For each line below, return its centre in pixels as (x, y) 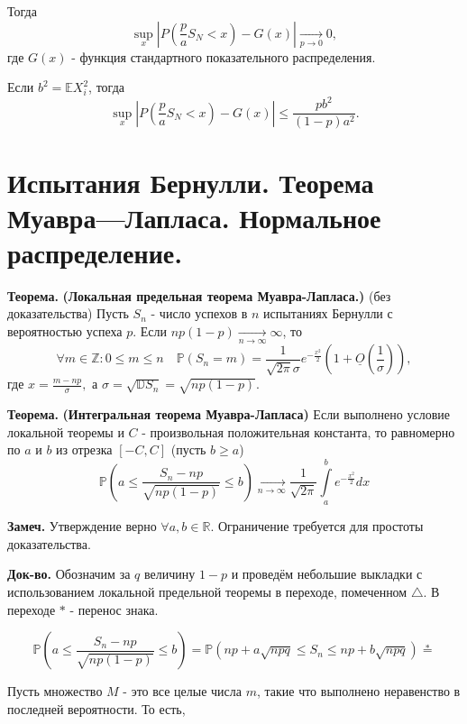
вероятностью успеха (65, 331)
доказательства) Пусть (68, 313)
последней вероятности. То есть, (96, 708)
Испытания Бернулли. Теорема (191, 182)
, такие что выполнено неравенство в (358, 691)
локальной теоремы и (66, 431)
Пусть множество (55, 691)
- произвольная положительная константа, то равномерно (298, 431)
